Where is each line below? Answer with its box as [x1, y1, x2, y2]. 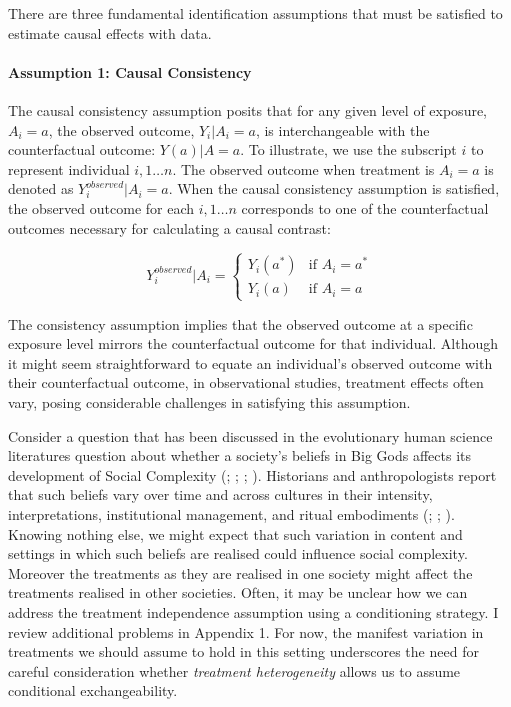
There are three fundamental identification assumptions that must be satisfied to [8, 3, 503, 23]
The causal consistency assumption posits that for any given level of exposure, [8, 99, 488, 120]
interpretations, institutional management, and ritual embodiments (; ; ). [8, 504, 455, 525]
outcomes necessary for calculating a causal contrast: [8, 217, 331, 238]
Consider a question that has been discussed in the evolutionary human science [8, 425, 493, 446]
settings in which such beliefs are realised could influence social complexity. [8, 543, 468, 564]
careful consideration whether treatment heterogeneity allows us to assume [8, 660, 461, 681]
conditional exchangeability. [8, 680, 178, 701]
